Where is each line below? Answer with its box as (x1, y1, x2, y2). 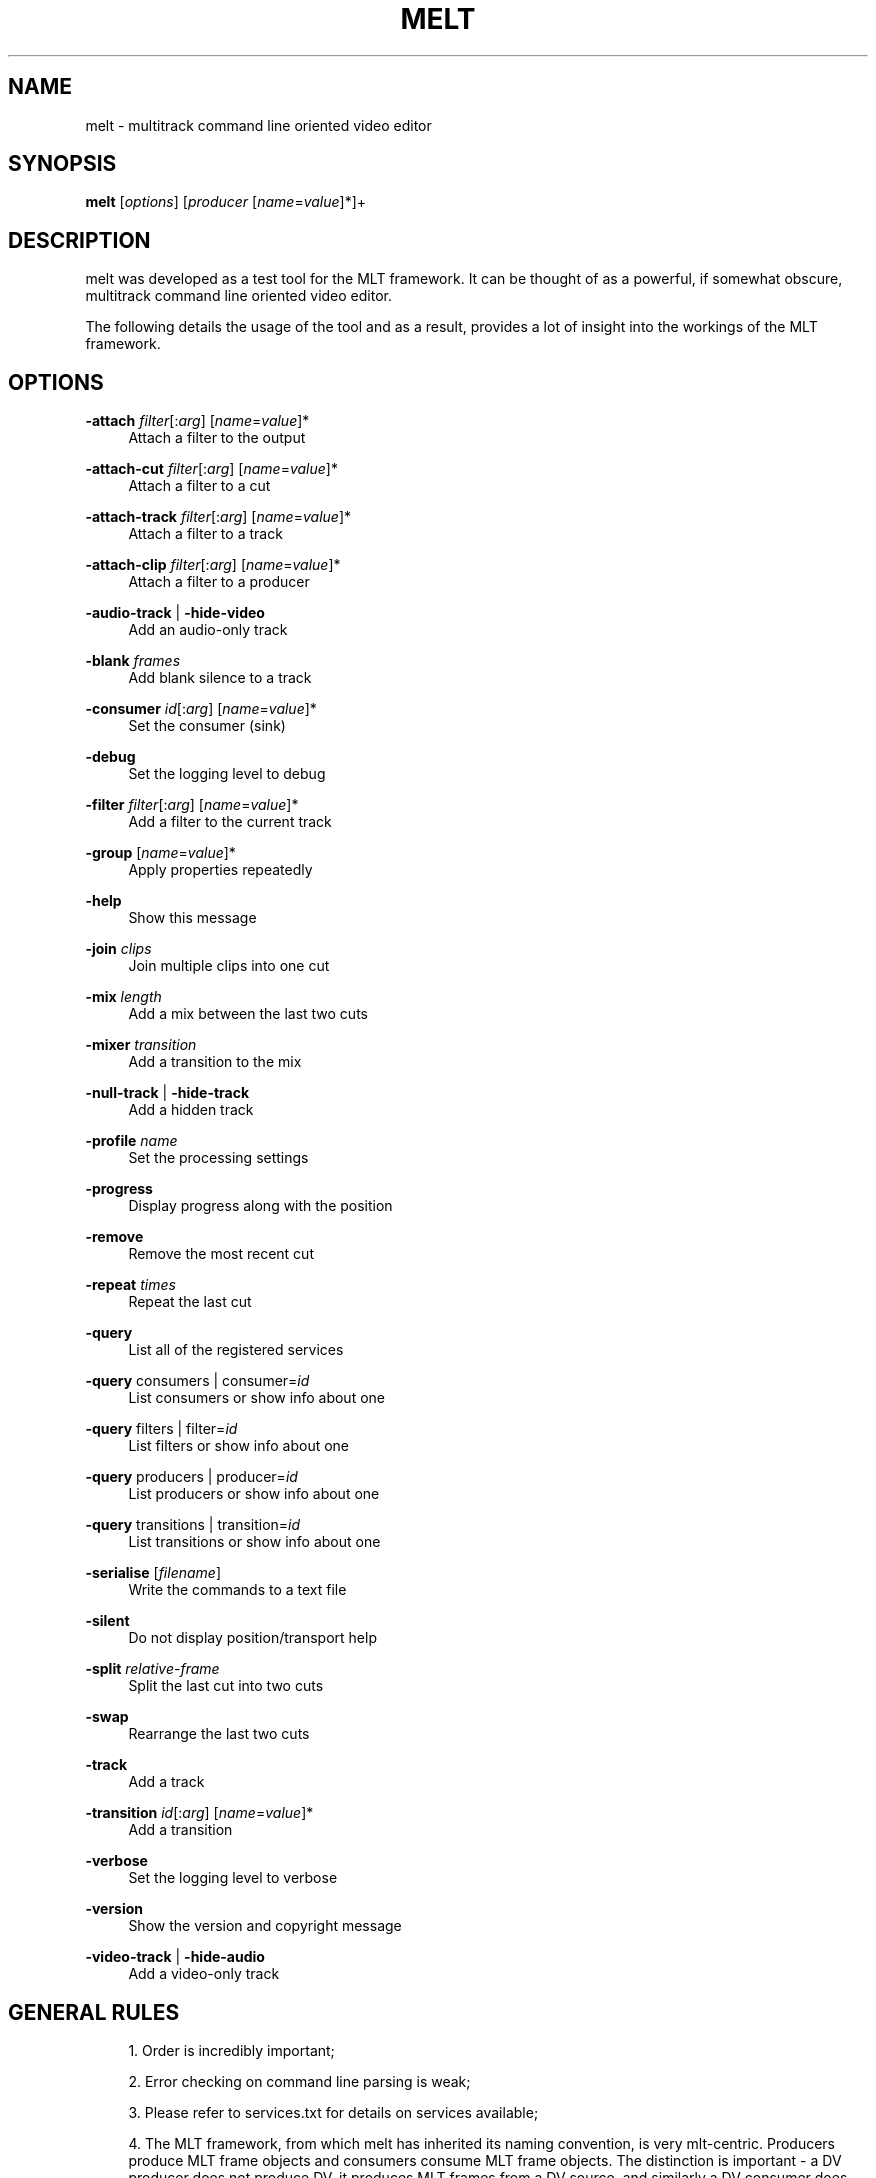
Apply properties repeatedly (128, 861, 313, 879)
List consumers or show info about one (128, 1389, 385, 1407)
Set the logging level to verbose (128, 1869, 338, 1887)
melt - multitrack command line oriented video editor (85, 116, 432, 134)
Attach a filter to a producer (128, 573, 310, 591)
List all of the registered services (128, 1341, 344, 1359)
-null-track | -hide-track (85, 1084, 250, 1102)
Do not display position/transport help (128, 1629, 377, 1647)
